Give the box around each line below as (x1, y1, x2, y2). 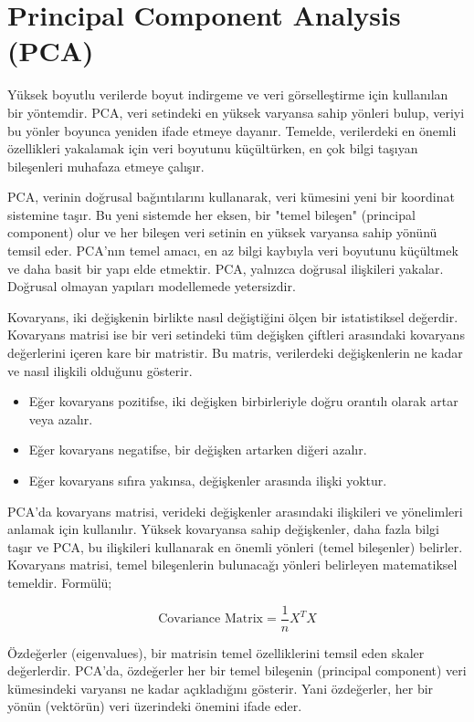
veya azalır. (28, 409, 93, 428)
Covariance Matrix (158, 612, 264, 626)
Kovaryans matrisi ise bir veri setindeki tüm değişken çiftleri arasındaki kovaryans (7, 325, 465, 344)
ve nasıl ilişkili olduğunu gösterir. (7, 361, 193, 380)
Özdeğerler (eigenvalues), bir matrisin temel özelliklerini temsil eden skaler (7, 643, 425, 662)
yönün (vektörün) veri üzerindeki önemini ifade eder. (7, 696, 302, 716)
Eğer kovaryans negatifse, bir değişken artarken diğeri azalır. (28, 440, 367, 459)
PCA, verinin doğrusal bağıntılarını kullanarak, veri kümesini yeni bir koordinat (7, 187, 455, 206)
